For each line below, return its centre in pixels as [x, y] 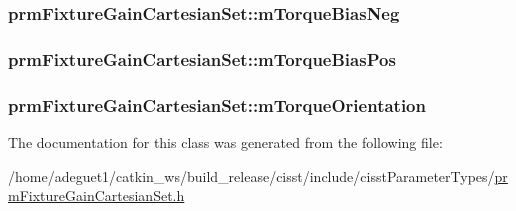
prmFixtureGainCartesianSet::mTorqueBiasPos [202, 58]
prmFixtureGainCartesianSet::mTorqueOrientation [217, 104]
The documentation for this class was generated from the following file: [225, 141]
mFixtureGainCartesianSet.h [96, 195]
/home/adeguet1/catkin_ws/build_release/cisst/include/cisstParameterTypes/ [251, 175]
